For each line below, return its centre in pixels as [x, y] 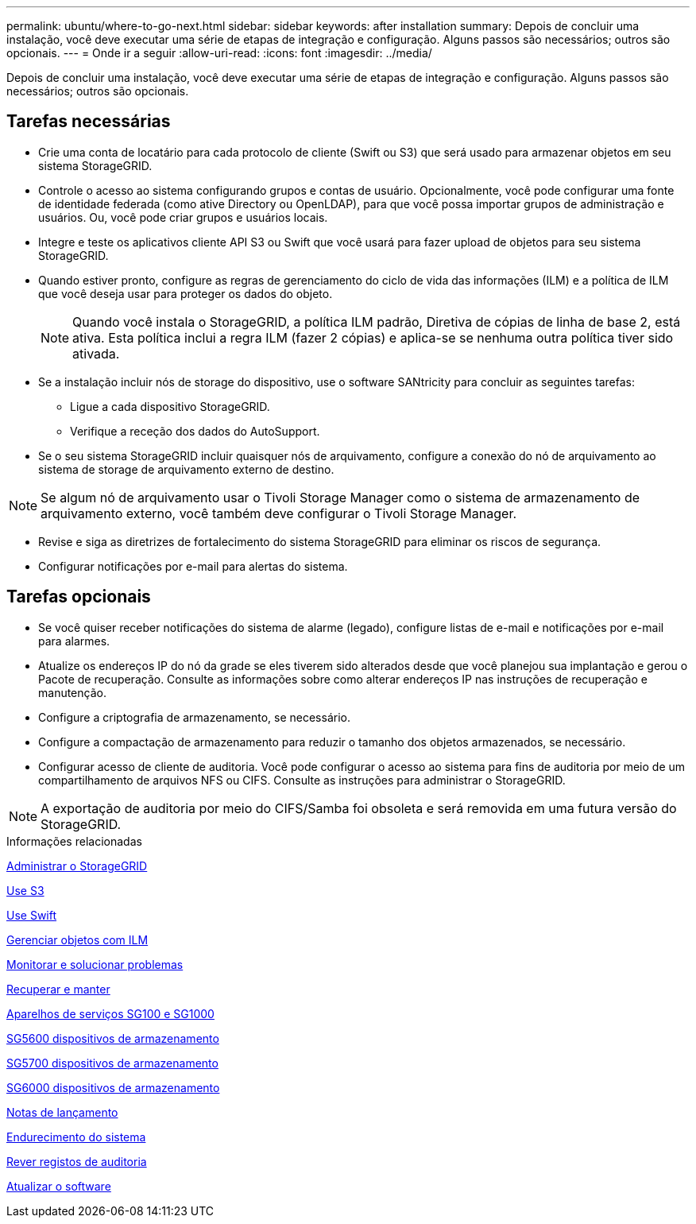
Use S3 [25, 890]
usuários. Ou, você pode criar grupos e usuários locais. [183, 217]
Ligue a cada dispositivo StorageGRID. [170, 406]
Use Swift [32, 915]
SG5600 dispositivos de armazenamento [113, 1038]
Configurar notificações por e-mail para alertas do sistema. [193, 566]
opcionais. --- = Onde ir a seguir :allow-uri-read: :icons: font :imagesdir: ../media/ [219, 53]
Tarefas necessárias [89, 122]
